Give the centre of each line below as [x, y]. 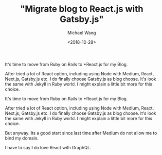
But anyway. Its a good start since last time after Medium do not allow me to [81, 133]
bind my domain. [22, 138]
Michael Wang [82, 33]
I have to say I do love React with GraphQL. [48, 147]
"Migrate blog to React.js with [82, 9]
